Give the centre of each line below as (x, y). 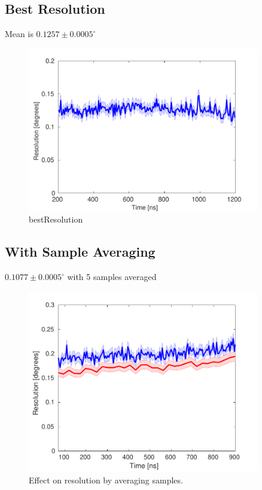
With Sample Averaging (80, 252)
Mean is (19, 34)
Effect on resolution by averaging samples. (106, 480)
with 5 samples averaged (112, 277)
